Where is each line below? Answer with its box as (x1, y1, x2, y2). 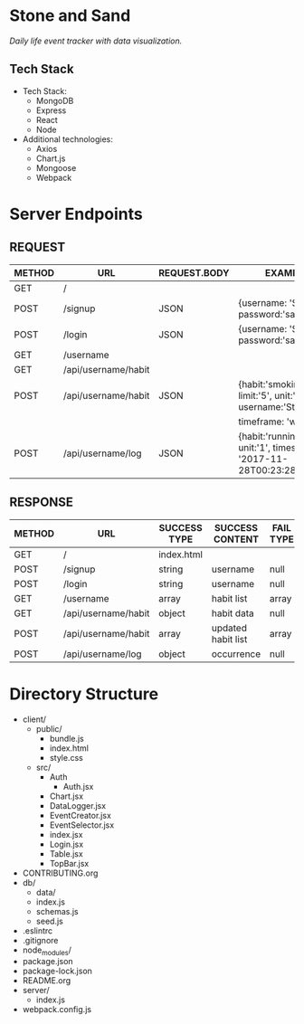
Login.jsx (49, 839, 84, 849)
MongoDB (35, 95, 74, 106)
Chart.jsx (49, 791, 84, 801)
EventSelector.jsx (49, 820, 115, 830)
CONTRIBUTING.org (22, 868, 99, 878)
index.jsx (49, 829, 83, 839)
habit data (211, 607, 255, 620)
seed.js (35, 915, 63, 926)
